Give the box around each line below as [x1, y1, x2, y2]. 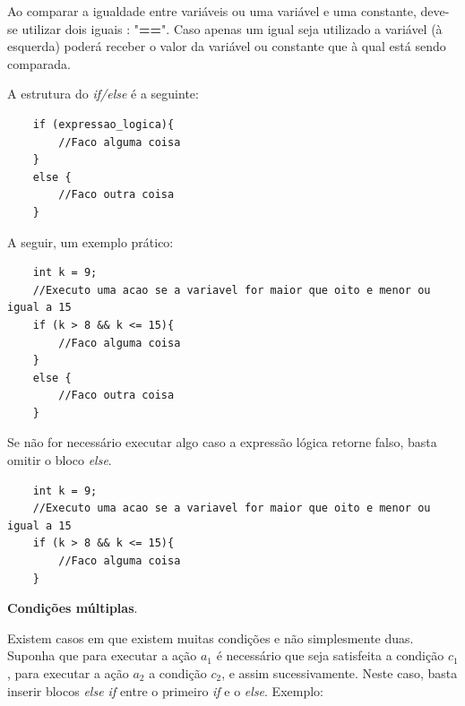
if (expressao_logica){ [32, 117, 175, 131]
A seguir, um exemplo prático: [7, 232, 174, 251]
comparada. [7, 54, 71, 73]
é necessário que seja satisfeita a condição [216, 646, 444, 665]
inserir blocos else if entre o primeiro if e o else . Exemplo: [7, 681, 323, 700]
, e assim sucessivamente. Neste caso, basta [221, 664, 458, 682]
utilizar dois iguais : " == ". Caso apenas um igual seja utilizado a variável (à [22, 19, 443, 38]
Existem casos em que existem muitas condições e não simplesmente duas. [7, 628, 414, 647]
